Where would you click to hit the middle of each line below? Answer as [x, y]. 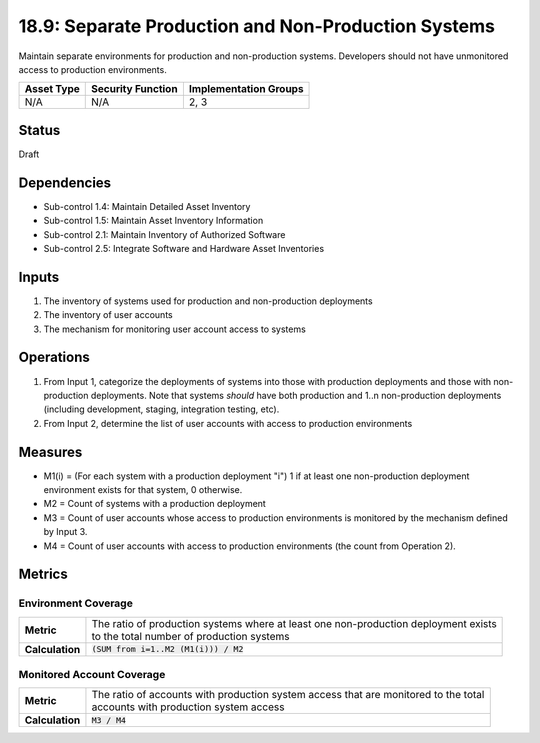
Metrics [43, 574]
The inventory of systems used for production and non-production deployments [208, 301]
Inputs [39, 276]
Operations [54, 357]
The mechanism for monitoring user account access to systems [175, 329]
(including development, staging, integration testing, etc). [161, 409]
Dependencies [65, 182]
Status [39, 130]
